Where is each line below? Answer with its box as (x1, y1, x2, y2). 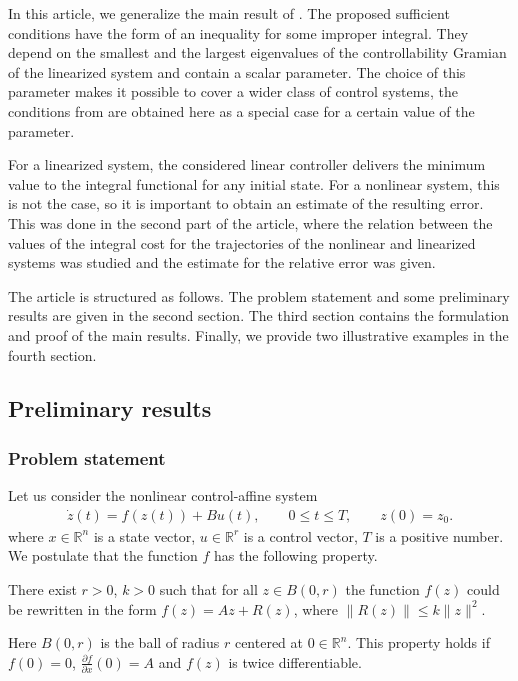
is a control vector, (243, 525, 358, 546)
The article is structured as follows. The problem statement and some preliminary (8, 285, 510, 306)
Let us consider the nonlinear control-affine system (8, 485, 318, 506)
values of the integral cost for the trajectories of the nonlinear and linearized (8, 232, 476, 253)
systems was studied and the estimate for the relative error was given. (8, 252, 436, 273)
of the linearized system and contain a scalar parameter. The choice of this (8, 61, 466, 82)
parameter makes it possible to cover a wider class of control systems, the (8, 81, 458, 102)
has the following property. (214, 545, 378, 566)
